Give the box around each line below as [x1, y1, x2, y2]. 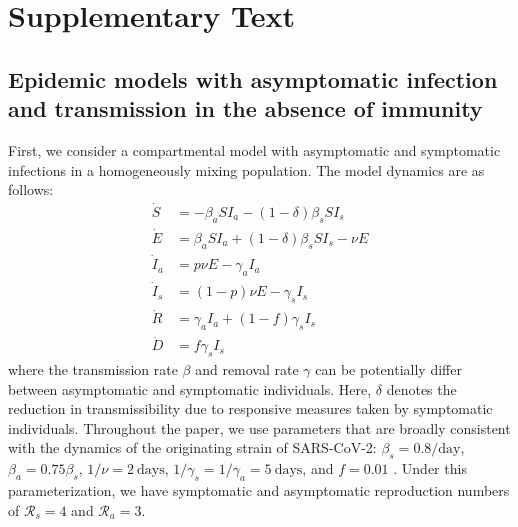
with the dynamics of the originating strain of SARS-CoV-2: [8, 437, 377, 458]
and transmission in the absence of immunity [8, 93, 483, 124]
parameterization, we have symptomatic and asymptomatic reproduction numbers [8, 480, 510, 500]
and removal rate [195, 359, 299, 380]
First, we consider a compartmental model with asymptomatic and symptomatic [8, 139, 501, 160]
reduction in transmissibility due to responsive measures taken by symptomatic [8, 398, 493, 419]
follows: [8, 179, 54, 200]
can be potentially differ [315, 359, 462, 380]
